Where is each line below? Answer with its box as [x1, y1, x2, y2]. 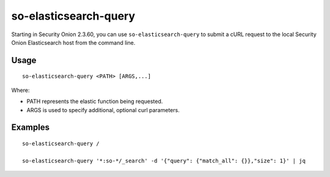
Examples [11, 122, 50, 133]
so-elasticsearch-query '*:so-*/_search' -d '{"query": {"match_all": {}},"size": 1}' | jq [22, 157, 306, 164]
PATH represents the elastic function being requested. [26, 98, 163, 105]
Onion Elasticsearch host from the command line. [11, 39, 136, 46]
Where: [11, 86, 30, 94]
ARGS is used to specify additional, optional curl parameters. [26, 106, 180, 113]
